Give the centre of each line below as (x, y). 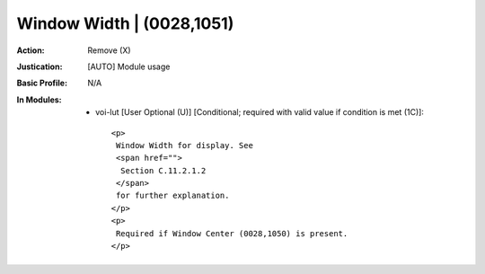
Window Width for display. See (184, 145)
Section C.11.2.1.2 (163, 170)
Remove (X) (109, 50)
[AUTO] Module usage (129, 66)
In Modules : (39, 100)
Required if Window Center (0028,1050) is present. (232, 233)
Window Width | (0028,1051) (125, 23)
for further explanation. (172, 196)
